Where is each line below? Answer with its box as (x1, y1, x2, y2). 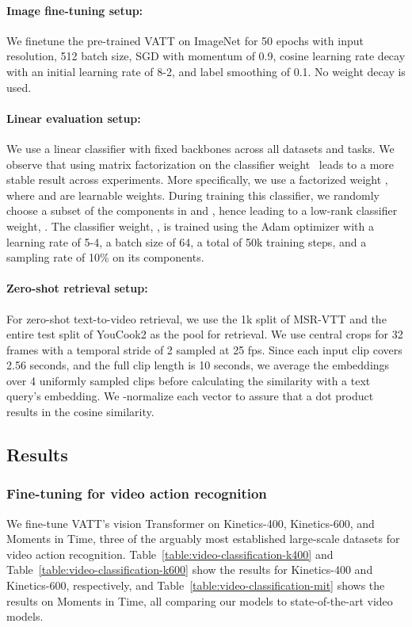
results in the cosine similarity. (6, 403, 154, 420)
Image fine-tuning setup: (6, 2, 143, 18)
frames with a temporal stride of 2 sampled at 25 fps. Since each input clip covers (6, 341, 402, 357)
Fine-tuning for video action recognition (6, 484, 267, 503)
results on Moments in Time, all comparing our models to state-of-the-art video (6, 592, 393, 609)
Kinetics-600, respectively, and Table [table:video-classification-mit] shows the (6, 577, 385, 594)
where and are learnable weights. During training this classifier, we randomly (6, 186, 380, 203)
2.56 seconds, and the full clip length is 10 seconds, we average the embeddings (6, 357, 390, 373)
